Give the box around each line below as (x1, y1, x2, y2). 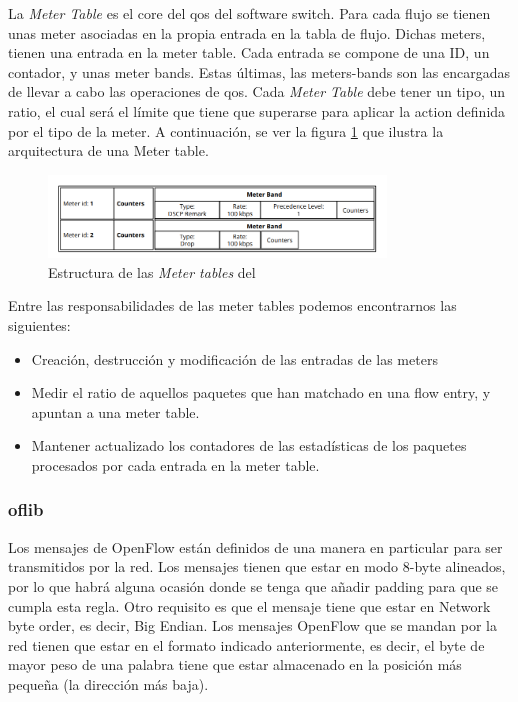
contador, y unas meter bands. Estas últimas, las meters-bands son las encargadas (8, 61, 511, 82)
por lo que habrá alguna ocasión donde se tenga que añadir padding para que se (8, 575, 499, 596)
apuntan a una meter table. (31, 401, 200, 422)
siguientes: (8, 314, 71, 335)
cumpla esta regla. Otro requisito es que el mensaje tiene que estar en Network (8, 595, 491, 616)
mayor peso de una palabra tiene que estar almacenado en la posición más (8, 654, 462, 675)
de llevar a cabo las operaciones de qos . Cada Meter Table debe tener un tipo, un (8, 81, 506, 102)
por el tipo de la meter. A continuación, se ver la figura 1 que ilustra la (8, 120, 444, 141)
